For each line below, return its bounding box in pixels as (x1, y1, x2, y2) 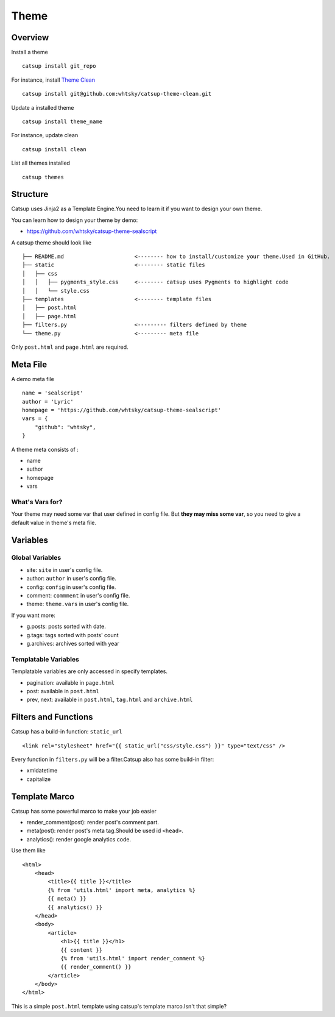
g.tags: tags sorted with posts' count (26, 631, 119, 638)
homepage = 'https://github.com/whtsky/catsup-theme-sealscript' (22, 407, 222, 414)
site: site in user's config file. (26, 566, 103, 573)
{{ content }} (60, 946, 103, 954)
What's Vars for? (11, 498, 63, 506)
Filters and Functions (11, 712, 93, 723)
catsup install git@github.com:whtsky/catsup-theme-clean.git (22, 90, 212, 98)
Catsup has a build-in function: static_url (11, 728, 122, 735)
